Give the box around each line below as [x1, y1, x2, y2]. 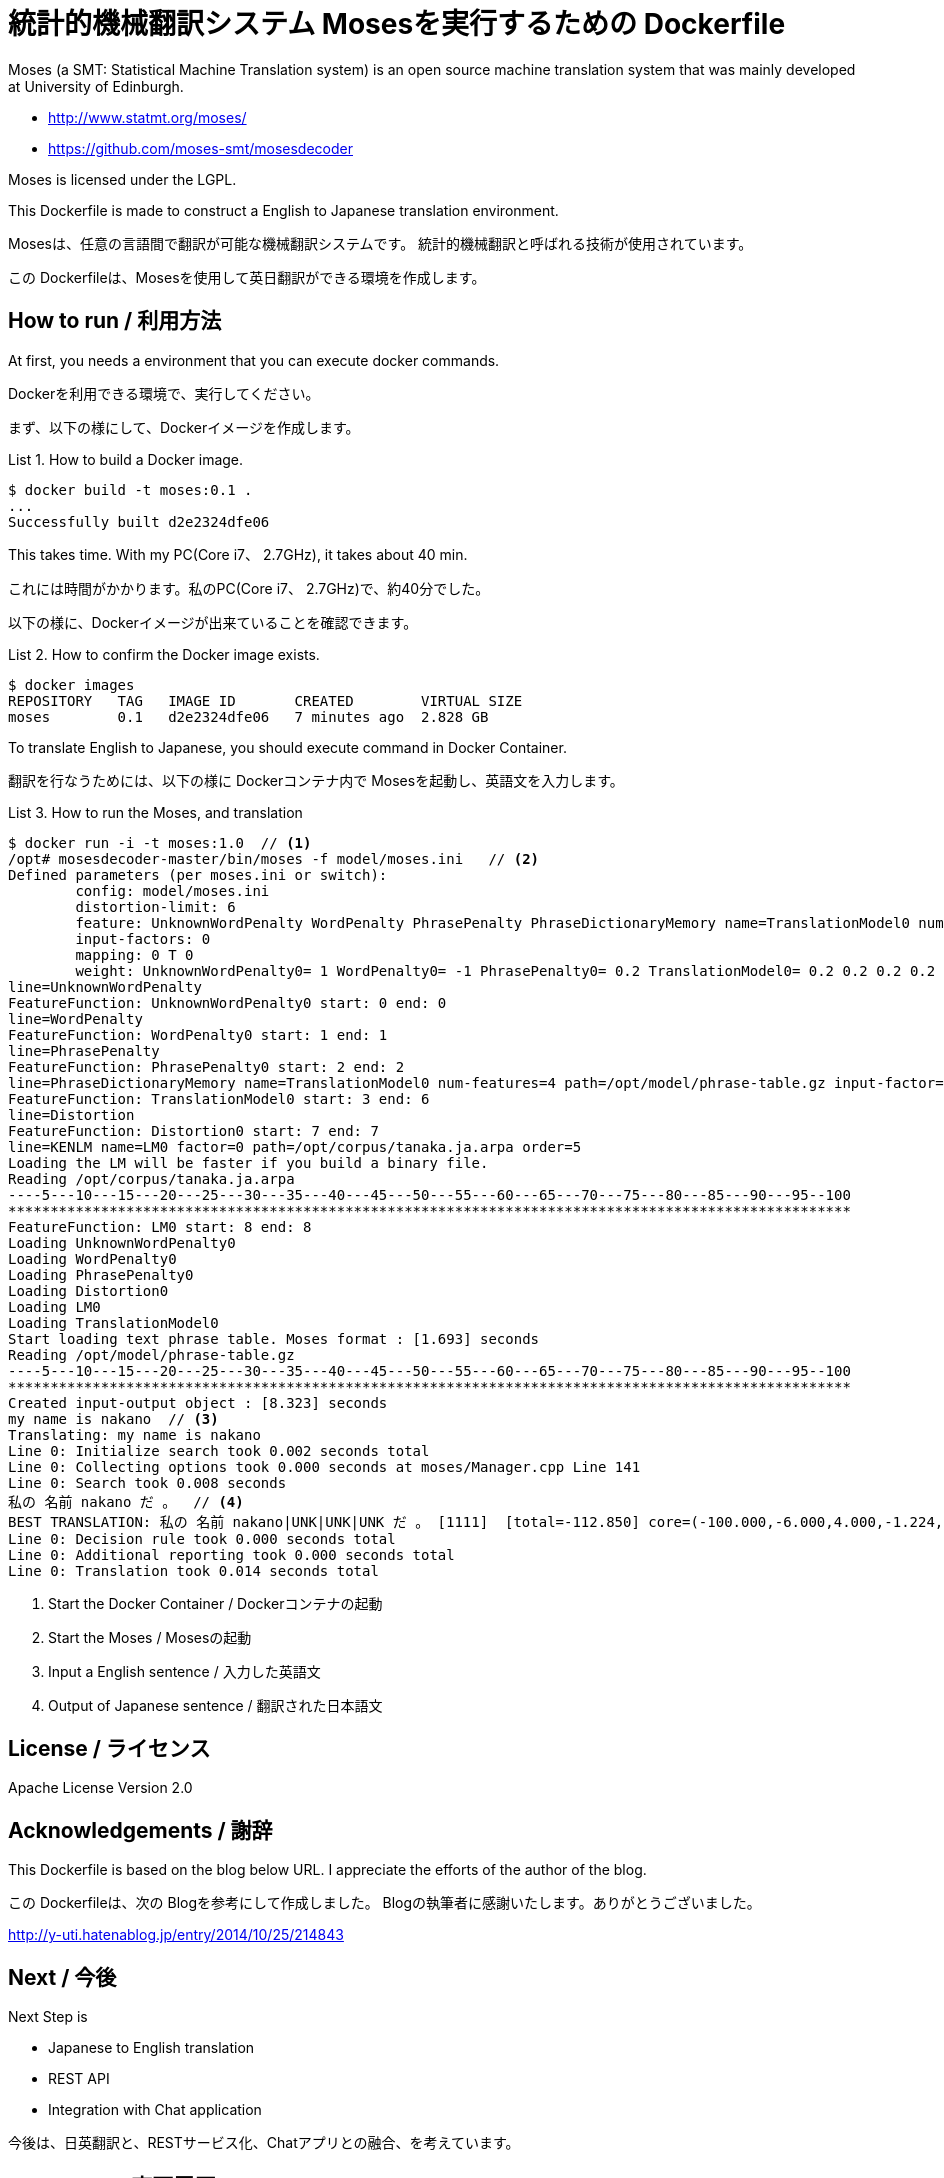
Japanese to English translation [48, 2039, 255, 2057]
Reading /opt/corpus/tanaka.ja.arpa [8, 1170, 295, 1187]
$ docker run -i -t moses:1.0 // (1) [8, 834, 312, 851]
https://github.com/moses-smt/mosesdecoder [48, 139, 353, 157]
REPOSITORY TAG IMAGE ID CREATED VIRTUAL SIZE [8, 692, 523, 709]
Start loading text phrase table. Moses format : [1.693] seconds [8, 1330, 540, 1347]
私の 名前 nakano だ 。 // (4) [8, 1493, 244, 1510]
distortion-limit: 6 [75, 898, 236, 915]
